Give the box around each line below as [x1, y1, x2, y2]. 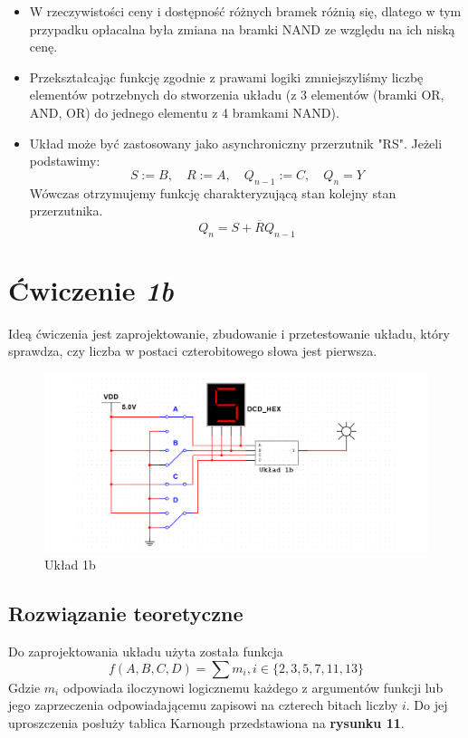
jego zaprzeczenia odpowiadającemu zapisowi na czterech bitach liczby [8, 695, 398, 714]
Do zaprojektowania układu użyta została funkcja [8, 641, 283, 660]
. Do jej [406, 695, 448, 714]
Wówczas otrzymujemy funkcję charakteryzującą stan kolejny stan [29, 183, 396, 202]
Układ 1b [44, 555, 96, 574]
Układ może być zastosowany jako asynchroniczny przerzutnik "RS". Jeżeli [29, 133, 443, 152]
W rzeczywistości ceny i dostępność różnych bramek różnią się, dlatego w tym [29, 2, 462, 20]
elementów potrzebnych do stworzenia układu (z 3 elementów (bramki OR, [29, 85, 444, 104]
